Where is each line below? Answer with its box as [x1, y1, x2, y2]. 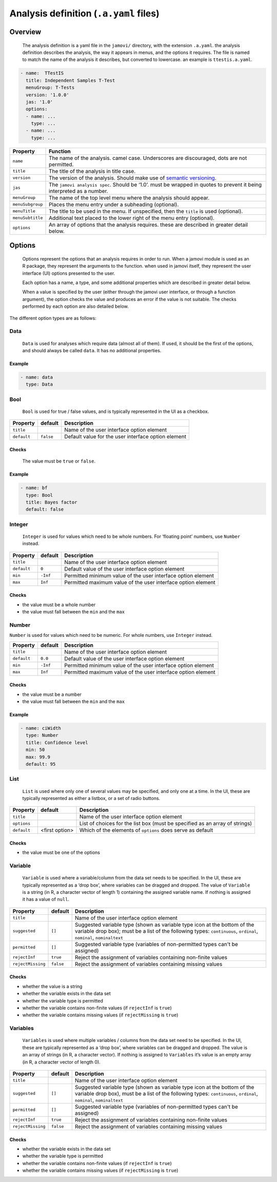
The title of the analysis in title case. [49, 167, 136, 174]
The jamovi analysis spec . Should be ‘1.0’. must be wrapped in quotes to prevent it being [49, 181, 262, 188]
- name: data [20, 374, 53, 380]
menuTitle [12, 208, 36, 214]
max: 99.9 [26, 754, 51, 760]
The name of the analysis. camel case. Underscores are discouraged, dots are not [49, 154, 247, 162]
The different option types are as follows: [9, 315, 97, 321]
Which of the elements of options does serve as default [79, 827, 213, 834]
